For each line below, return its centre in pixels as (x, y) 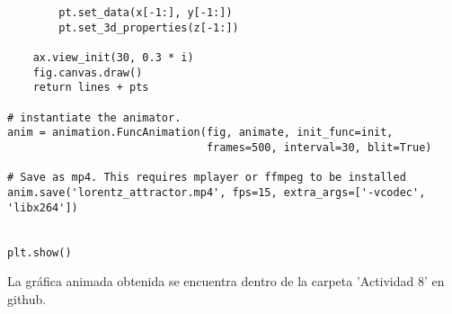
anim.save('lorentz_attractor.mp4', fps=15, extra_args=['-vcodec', (217, 192)
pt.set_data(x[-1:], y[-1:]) (146, 13)
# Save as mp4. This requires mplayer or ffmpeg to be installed (207, 178)
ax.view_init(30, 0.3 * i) (113, 57)
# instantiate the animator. (94, 117)
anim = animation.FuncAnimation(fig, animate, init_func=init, (200, 133)
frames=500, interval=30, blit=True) (319, 147)
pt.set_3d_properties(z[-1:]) (149, 27)
